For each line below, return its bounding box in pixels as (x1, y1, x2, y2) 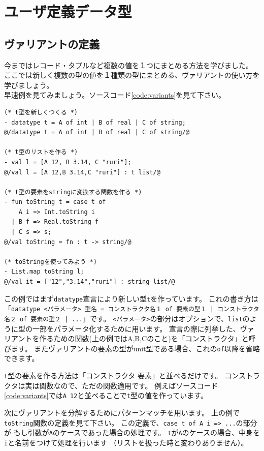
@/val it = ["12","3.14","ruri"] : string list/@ (4, 278, 175, 286)
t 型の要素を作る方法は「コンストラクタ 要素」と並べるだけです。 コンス (4, 370, 246, 381)
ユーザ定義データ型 (4, 1, 132, 22)
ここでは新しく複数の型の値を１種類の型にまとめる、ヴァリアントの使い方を (4, 70, 260, 80)
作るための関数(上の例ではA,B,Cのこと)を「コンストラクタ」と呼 (39, 333, 256, 344)
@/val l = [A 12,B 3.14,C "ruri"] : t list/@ (4, 168, 160, 176)
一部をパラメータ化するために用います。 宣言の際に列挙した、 (32, 323, 240, 334)
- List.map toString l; (4, 268, 84, 276)
